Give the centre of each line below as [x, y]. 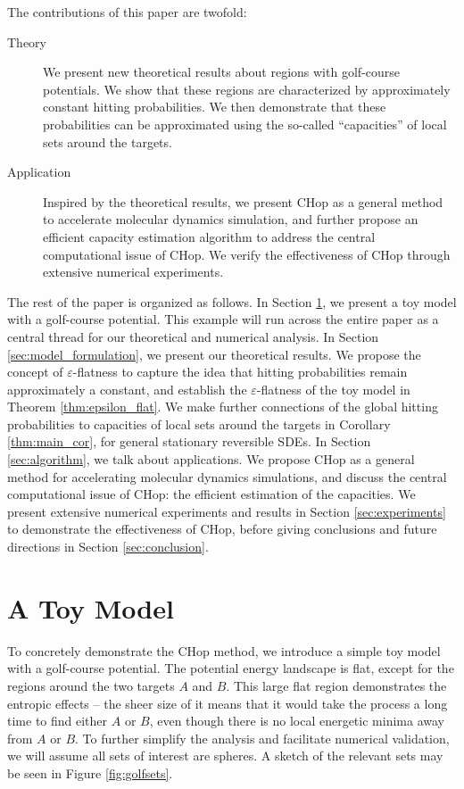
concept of [35, 372]
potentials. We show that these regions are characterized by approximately [247, 89]
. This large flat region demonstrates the [336, 685]
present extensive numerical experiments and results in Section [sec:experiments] [227, 511]
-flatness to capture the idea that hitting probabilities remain [240, 372]
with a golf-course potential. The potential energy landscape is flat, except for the [231, 668]
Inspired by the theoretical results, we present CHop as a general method [243, 201]
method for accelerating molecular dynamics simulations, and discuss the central [227, 476]
